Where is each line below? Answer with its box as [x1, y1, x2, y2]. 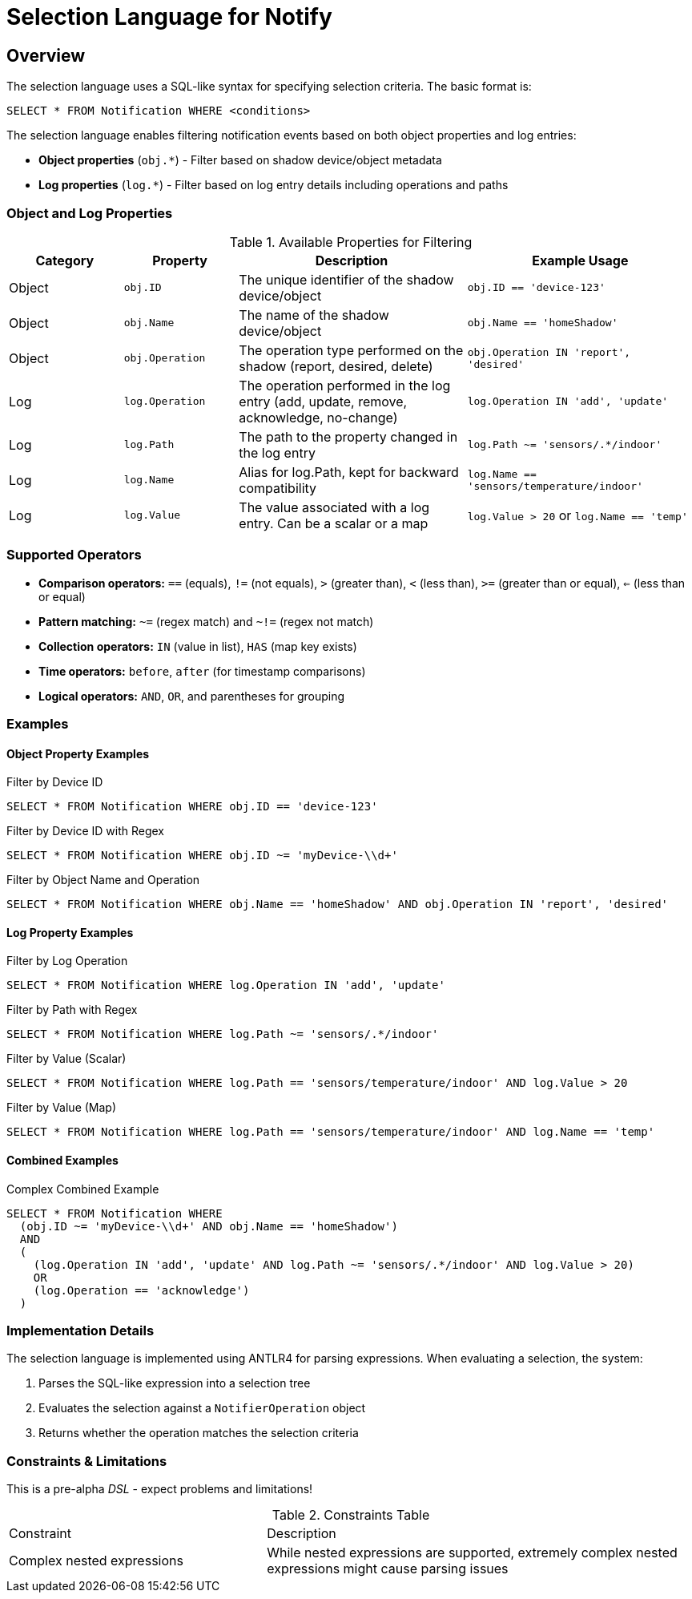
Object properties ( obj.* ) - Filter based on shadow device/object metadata [38, 153, 442, 168]
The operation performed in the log [239, 377, 451, 394]
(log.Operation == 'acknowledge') [33, 1283, 250, 1297]
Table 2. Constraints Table [272, 1507, 430, 1524]
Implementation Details [6, 1322, 155, 1339]
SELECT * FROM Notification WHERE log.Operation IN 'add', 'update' [6, 979, 445, 992]
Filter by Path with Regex [6, 1003, 138, 1017]
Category [35, 252, 95, 269]
